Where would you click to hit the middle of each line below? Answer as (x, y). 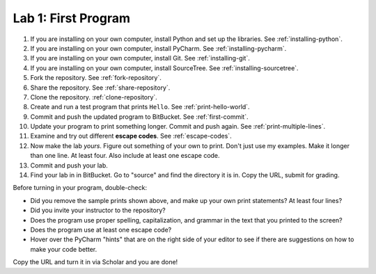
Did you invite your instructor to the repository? (98, 210)
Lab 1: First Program (71, 18)
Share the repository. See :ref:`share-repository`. (100, 88)
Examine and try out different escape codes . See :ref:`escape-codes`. (131, 136)
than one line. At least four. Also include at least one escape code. (125, 156)
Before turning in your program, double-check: (80, 188)
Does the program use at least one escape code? (101, 229)
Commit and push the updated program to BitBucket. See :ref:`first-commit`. (139, 116)
